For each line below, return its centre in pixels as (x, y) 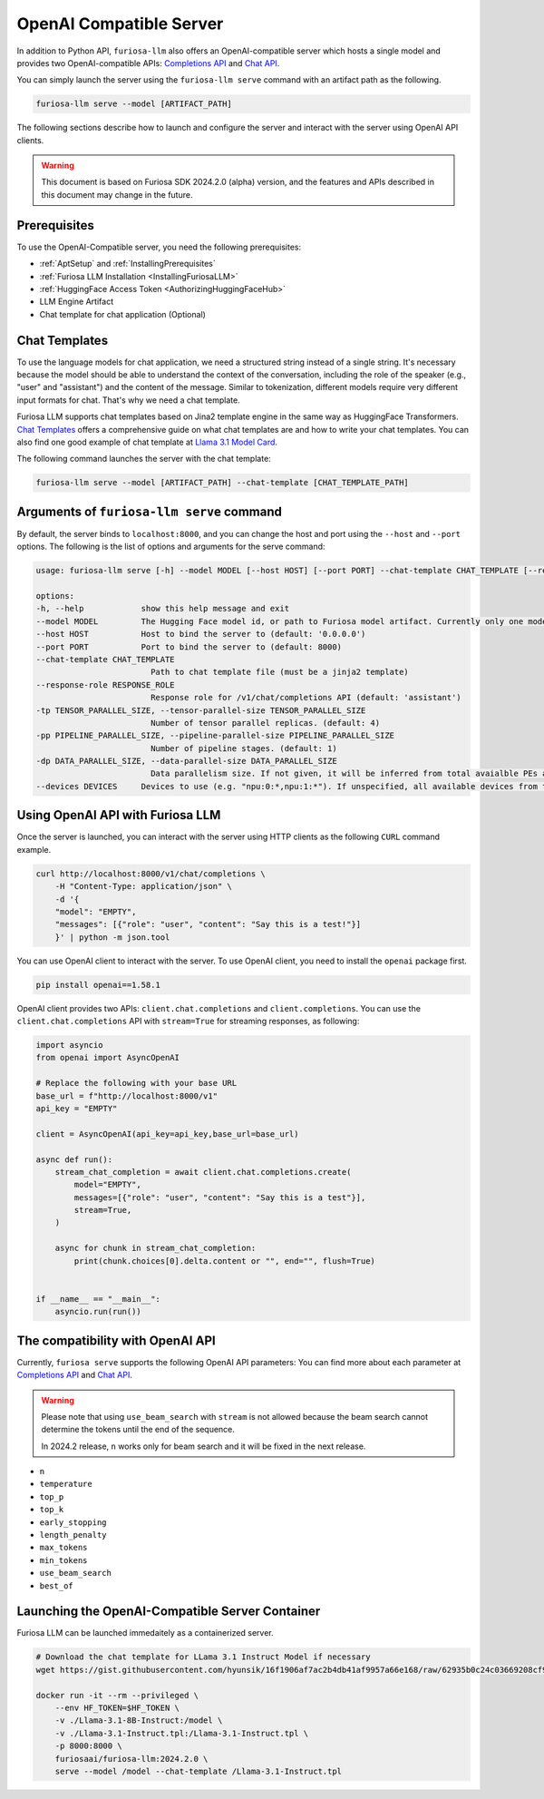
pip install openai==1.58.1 (98, 985)
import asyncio (69, 1045)
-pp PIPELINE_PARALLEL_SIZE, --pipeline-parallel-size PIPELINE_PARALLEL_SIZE (215, 736)
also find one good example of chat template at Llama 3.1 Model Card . (147, 442)
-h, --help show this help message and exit (163, 609)
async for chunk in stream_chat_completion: (155, 1248)
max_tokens (63, 1548)
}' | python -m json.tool (112, 937)
